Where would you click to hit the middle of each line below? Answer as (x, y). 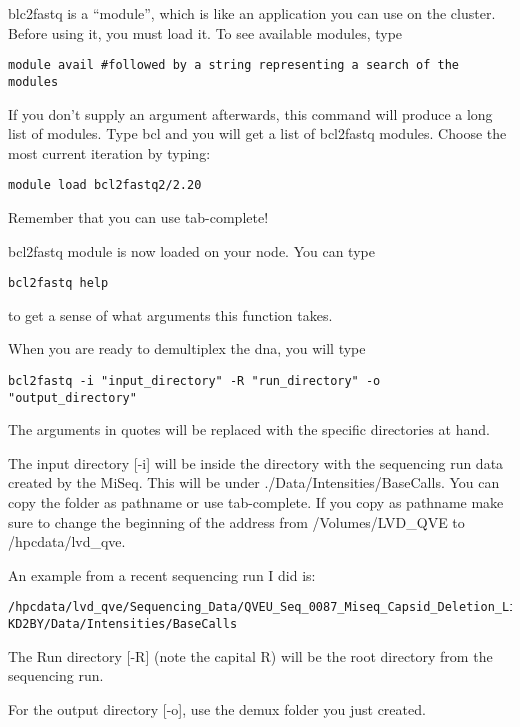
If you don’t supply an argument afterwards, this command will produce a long (250, 113)
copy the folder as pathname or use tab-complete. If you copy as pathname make (256, 502)
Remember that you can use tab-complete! (138, 216)
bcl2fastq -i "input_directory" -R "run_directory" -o (194, 380)
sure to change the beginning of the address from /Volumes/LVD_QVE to (236, 521)
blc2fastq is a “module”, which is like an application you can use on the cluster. (252, 13)
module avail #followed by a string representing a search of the (234, 65)
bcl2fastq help (58, 283)
